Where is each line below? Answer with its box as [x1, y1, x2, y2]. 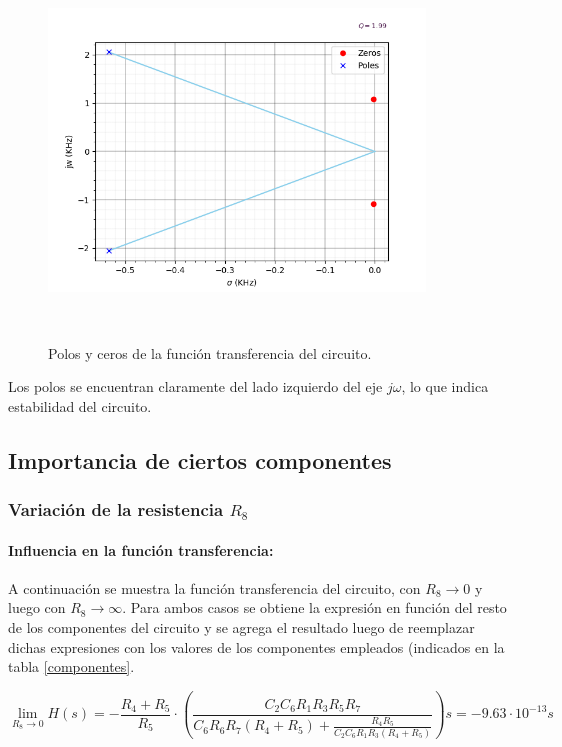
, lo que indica [401, 376, 489, 397]
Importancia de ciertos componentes [8, 444, 392, 475]
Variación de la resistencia [8, 497, 224, 522]
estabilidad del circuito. [8, 395, 152, 416]
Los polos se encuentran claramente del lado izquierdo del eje [8, 376, 383, 397]
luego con [8, 597, 66, 618]
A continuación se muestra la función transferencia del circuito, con [8, 577, 421, 598]
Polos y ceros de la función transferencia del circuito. [48, 342, 372, 363]
